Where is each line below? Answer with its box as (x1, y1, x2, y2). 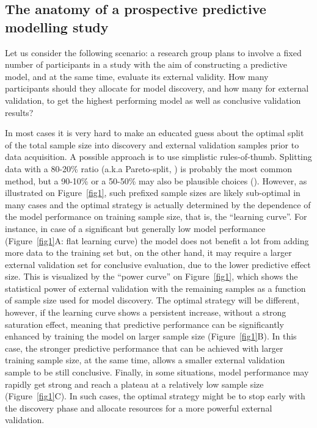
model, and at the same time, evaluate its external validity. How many (5, 70, 269, 82)
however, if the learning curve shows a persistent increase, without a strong (5, 306, 286, 319)
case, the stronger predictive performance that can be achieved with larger (5, 341, 283, 354)
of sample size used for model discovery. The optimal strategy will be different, (5, 294, 299, 306)
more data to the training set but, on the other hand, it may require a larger (5, 246, 292, 259)
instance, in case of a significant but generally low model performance (5, 222, 266, 234)
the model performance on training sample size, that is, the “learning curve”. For (5, 210, 307, 223)
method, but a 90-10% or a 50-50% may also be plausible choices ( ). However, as (5, 174, 307, 187)
